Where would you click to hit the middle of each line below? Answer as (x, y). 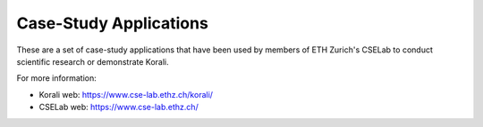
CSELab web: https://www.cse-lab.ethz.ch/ (119, 107)
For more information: (57, 78)
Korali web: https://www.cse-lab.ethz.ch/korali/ (126, 94)
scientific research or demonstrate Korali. (93, 61)
